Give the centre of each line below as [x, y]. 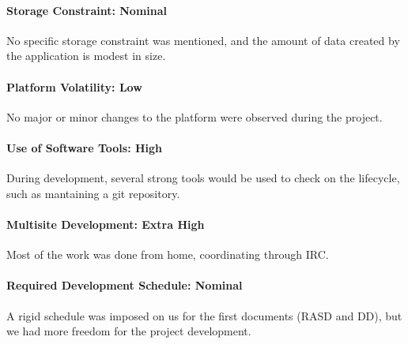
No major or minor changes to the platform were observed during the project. [195, 116]
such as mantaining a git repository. [93, 193]
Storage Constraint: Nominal [87, 10]
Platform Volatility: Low [74, 86]
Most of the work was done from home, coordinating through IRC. [168, 254]
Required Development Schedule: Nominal [125, 285]
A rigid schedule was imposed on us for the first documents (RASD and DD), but [204, 315]
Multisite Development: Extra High [106, 224]
